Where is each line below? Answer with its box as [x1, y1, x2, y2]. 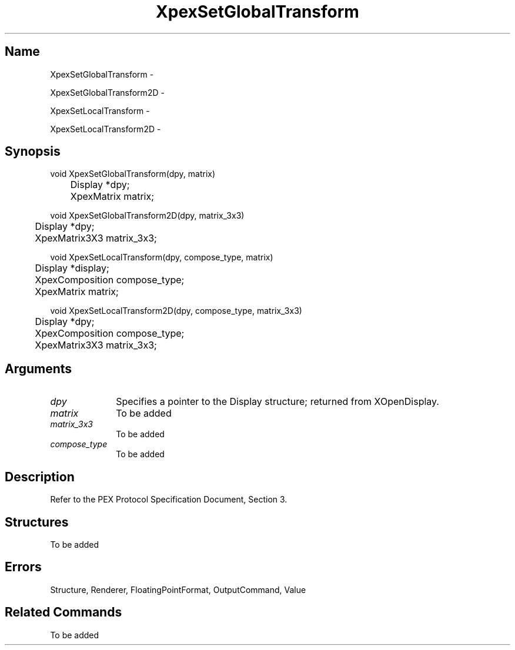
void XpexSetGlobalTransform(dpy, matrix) [50, 169, 216, 179]
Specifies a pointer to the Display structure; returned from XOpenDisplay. [116, 396, 439, 408]
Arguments [5, 361, 72, 376]
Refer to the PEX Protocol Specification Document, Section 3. [50, 494, 287, 505]
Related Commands [5, 605, 122, 620]
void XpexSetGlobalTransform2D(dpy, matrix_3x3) [50, 210, 245, 221]
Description [5, 469, 75, 484]
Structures [5, 514, 69, 530]
